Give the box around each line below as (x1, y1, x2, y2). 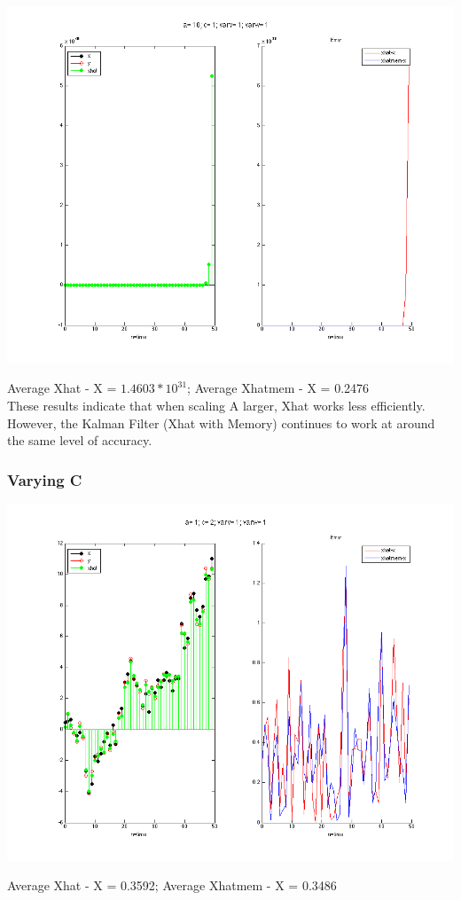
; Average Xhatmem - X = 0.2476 (187, 379, 370, 397)
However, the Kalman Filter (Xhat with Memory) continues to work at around (7, 413, 435, 432)
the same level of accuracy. (7, 431, 152, 450)
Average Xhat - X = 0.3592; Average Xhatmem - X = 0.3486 (7, 876, 337, 895)
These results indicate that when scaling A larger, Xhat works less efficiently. (7, 395, 426, 414)
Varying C (7, 468, 82, 490)
